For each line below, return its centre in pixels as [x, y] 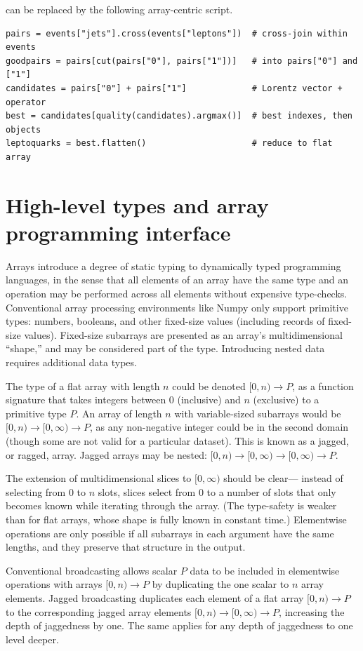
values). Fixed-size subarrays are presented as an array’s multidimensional [183, 334]
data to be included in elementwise [265, 570]
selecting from [36, 491]
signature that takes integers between [86, 400]
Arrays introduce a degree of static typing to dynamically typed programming [173, 266]
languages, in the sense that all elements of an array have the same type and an [177, 280]
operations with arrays [54, 584]
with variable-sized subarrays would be [258, 413]
